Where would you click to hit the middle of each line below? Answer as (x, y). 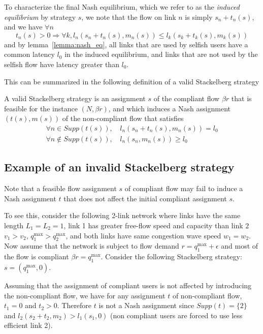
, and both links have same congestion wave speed (143, 235)
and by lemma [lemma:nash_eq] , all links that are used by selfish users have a (126, 44)
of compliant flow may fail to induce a (184, 188)
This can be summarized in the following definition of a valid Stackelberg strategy (132, 81)
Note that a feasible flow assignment (60, 188)
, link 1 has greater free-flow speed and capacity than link (153, 225)
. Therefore (74, 305)
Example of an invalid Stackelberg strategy (119, 167)
